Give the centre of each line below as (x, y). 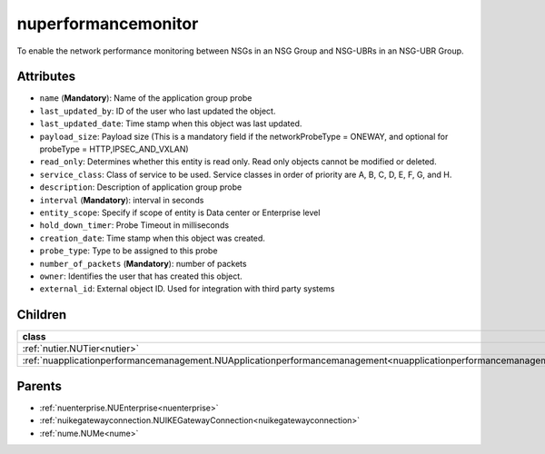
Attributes (46, 77)
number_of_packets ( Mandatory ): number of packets (143, 263)
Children (42, 315)
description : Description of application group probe (141, 187)
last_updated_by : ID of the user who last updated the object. (158, 111)
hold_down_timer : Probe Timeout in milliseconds (134, 225)
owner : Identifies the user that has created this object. (141, 276)
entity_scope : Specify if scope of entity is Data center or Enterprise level (180, 212)
